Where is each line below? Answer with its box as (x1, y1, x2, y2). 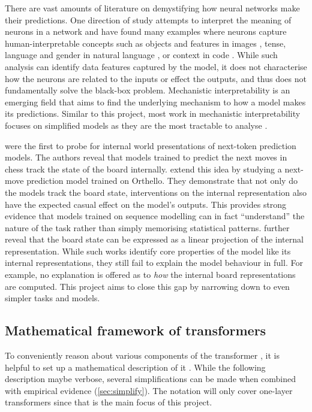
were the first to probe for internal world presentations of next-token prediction (5, 139, 296, 152)
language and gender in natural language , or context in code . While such (5, 49, 278, 61)
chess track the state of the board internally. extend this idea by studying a (5, 162, 282, 175)
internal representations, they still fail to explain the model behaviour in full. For (5, 256, 303, 269)
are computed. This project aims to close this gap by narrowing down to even (5, 280, 290, 292)
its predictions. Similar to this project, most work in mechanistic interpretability (5, 107, 301, 120)
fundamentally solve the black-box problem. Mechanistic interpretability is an (5, 84, 290, 96)
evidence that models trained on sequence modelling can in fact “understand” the (5, 210, 305, 222)
